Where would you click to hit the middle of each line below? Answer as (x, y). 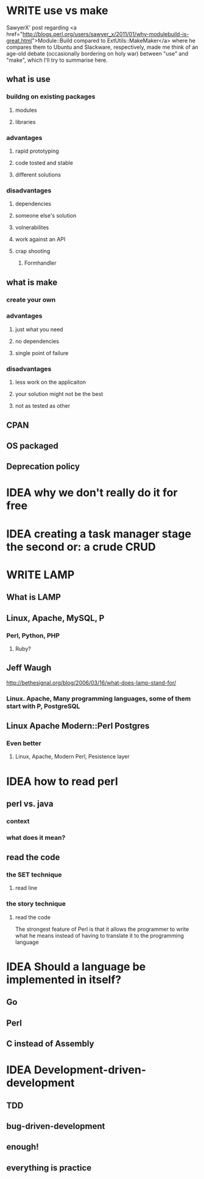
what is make (32, 282)
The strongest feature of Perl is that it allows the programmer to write (102, 929)
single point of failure (42, 353)
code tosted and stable (44, 163)
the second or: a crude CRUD (81, 547)
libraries (25, 122)
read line (26, 888)
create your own (31, 299)
